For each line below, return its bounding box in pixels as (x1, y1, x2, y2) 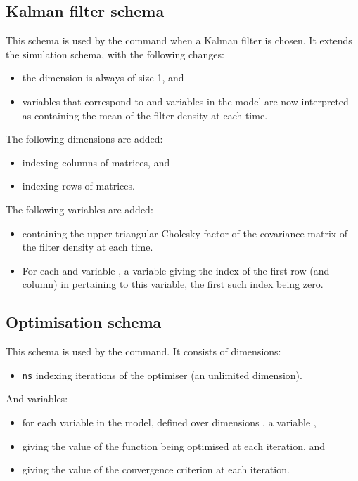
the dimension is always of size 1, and (22, 70, 184, 85)
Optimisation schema (6, 311, 162, 333)
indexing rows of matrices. (22, 178, 135, 193)
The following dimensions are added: (6, 131, 163, 146)
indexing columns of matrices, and (22, 154, 170, 169)
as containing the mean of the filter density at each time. (22, 107, 268, 122)
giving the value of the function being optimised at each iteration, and (22, 438, 326, 453)
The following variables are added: (6, 202, 153, 216)
